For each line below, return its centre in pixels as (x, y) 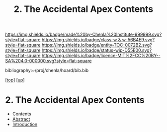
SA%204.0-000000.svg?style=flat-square (48, 61)
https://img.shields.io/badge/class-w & (81, 40)
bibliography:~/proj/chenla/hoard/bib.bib (47, 70)
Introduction (25, 125)
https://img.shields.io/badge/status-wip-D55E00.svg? (97, 50)
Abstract (21, 119)
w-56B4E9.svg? (138, 40)
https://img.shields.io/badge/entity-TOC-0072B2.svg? (97, 45)
